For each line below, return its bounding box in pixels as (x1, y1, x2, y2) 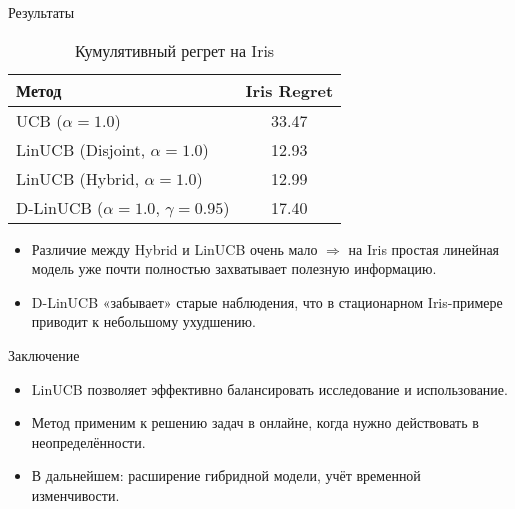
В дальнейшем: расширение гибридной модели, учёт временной (31, 465, 421, 486)
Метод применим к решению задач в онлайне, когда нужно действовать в (31, 412, 479, 433)
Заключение (8, 344, 80, 365)
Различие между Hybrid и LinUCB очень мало (31, 238, 318, 259)
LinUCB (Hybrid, (16, 166, 140, 190)
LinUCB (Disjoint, (16, 137, 146, 161)
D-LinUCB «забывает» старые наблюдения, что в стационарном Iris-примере (31, 291, 503, 312)
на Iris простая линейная (348, 238, 500, 259)
